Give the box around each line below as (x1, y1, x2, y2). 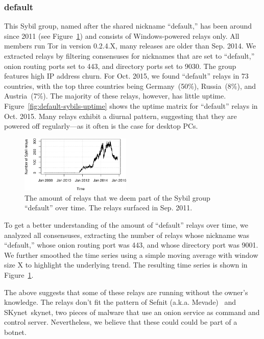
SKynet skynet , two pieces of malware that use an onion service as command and (4, 306, 260, 317)
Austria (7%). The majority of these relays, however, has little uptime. (4, 90, 226, 101)
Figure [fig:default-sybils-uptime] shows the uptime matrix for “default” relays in (4, 100, 258, 111)
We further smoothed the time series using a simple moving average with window (4, 249, 258, 260)
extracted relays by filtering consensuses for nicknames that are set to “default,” (4, 51, 255, 61)
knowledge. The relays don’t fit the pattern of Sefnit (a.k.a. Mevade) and (4, 297, 236, 307)
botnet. (4, 327, 27, 337)
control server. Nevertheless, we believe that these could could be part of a (4, 317, 237, 327)
